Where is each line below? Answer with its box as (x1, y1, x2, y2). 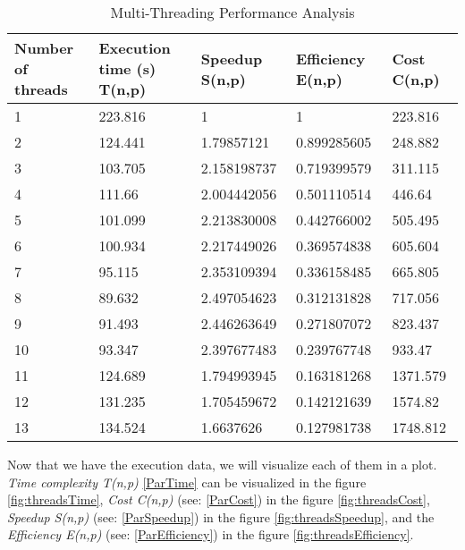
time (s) (98, 58, 156, 79)
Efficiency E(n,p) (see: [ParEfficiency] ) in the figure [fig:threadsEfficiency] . (7, 525, 414, 544)
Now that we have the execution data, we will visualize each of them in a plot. (7, 455, 437, 473)
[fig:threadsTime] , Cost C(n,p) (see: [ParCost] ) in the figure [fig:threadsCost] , (7, 490, 430, 509)
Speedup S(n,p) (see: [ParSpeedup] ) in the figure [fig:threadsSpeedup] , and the (7, 507, 435, 526)
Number (14, 38, 74, 58)
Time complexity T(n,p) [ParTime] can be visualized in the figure (7, 472, 367, 491)
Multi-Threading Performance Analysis (110, 2, 355, 22)
